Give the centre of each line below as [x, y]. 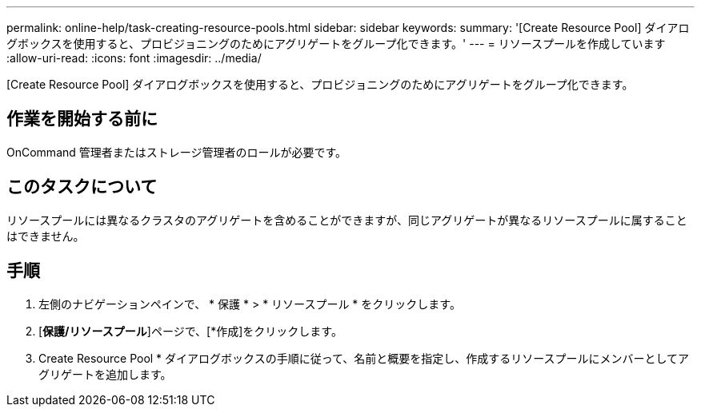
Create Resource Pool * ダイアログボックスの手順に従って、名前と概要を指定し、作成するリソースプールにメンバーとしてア [364, 358]
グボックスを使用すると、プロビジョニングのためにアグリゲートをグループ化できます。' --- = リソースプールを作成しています [336, 44]
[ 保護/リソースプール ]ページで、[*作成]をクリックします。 [190, 331]
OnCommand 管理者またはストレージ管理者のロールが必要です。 [177, 152]
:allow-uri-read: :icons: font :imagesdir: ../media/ [134, 58]
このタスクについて [82, 187]
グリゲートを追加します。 [105, 374]
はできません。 [46, 236]
